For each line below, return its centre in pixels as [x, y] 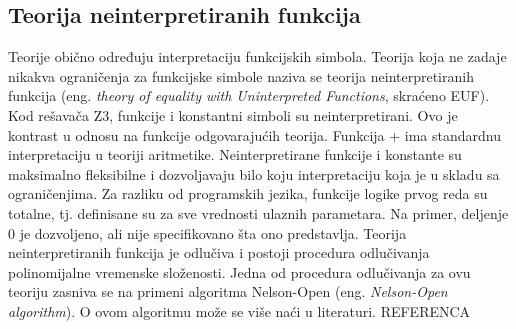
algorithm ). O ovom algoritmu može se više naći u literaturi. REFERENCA [239, 310]
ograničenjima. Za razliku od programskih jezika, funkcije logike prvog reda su [248, 193]
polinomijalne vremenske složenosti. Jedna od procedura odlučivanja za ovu [239, 271]
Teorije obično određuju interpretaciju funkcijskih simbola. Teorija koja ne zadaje [257, 56]
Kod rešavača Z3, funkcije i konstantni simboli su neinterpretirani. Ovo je [233, 114]
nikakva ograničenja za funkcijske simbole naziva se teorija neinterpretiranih [241, 75]
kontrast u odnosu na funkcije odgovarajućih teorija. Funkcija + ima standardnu [255, 134]
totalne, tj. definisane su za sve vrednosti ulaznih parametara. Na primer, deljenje [258, 212]
